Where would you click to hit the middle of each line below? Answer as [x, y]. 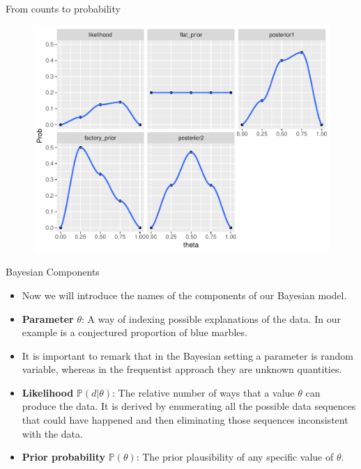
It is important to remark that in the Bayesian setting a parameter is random [187, 355]
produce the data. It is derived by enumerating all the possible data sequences [189, 406]
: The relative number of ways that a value [203, 392]
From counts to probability [63, 8]
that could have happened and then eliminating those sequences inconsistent [185, 420]
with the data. [52, 433]
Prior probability [64, 457]
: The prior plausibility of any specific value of [235, 457]
